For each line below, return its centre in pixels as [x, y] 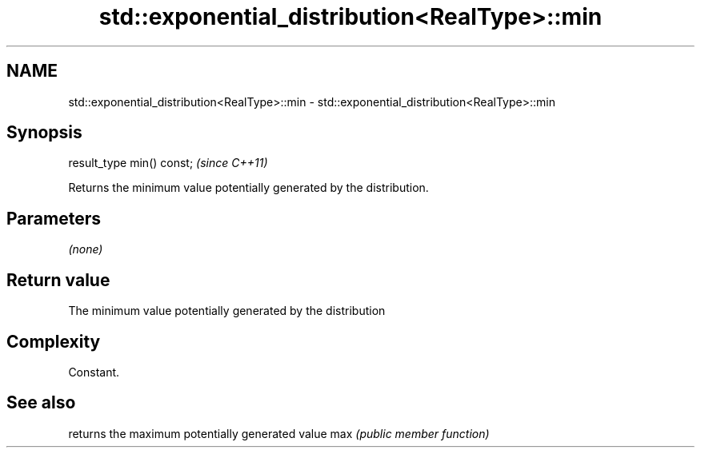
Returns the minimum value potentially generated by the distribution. [248, 188]
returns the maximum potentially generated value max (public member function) [279, 433]
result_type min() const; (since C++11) [168, 163]
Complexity [54, 341]
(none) [86, 249]
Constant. [94, 372]
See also [41, 403]
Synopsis [44, 133]
